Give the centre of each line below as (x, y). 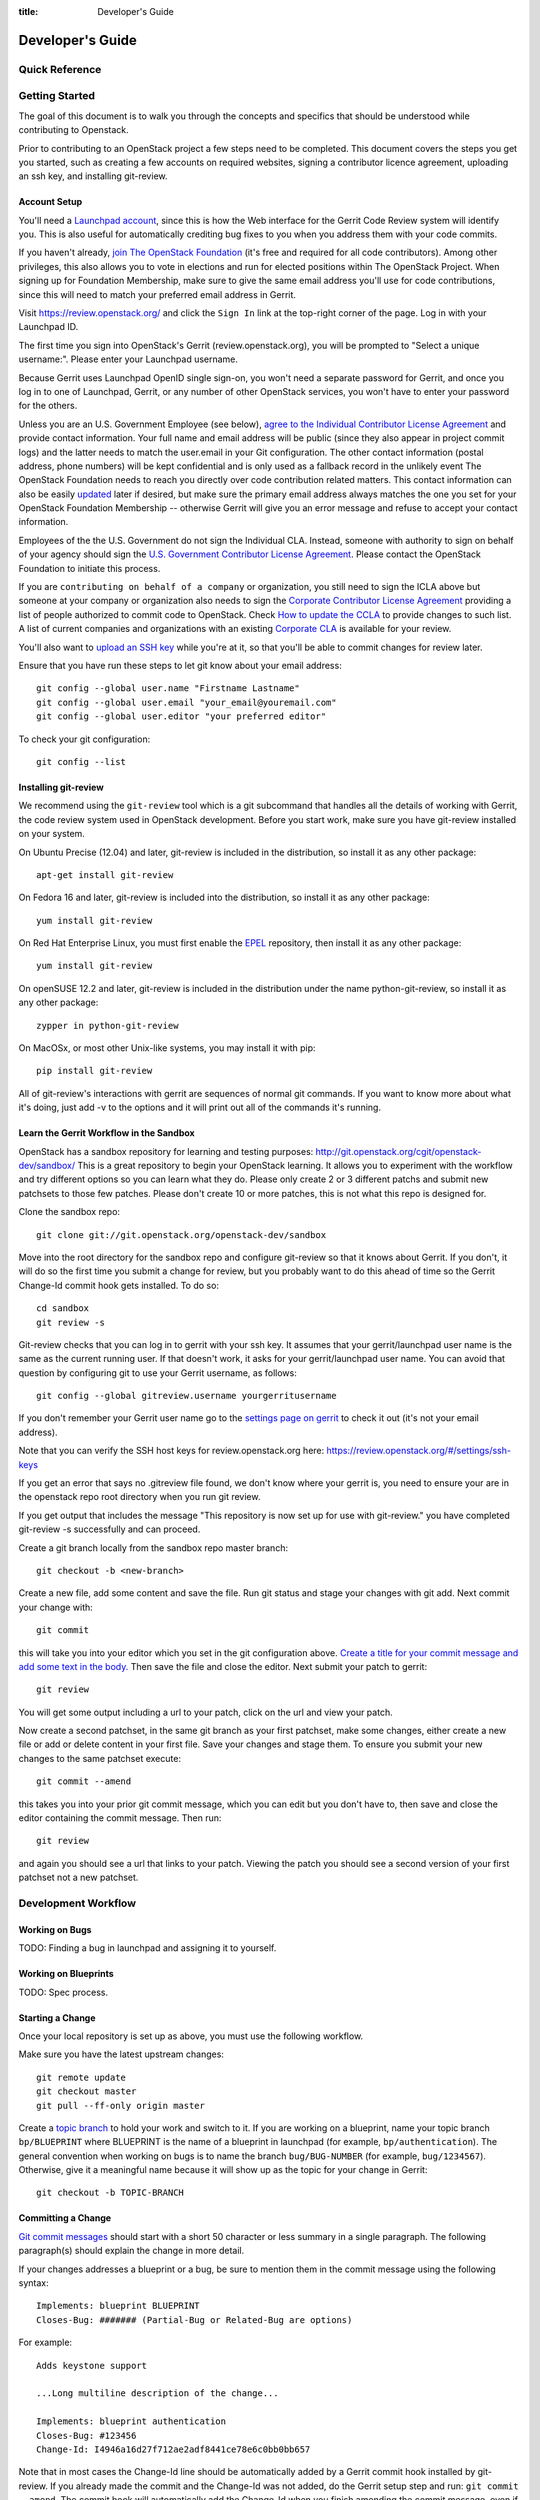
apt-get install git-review (105, 874)
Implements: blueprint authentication (131, 2421)
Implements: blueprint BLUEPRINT (118, 2306)
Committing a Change (65, 2218)
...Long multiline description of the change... (157, 2393)
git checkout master (86, 2091)
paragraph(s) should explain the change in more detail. (131, 2251)
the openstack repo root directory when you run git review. (139, 1497)
